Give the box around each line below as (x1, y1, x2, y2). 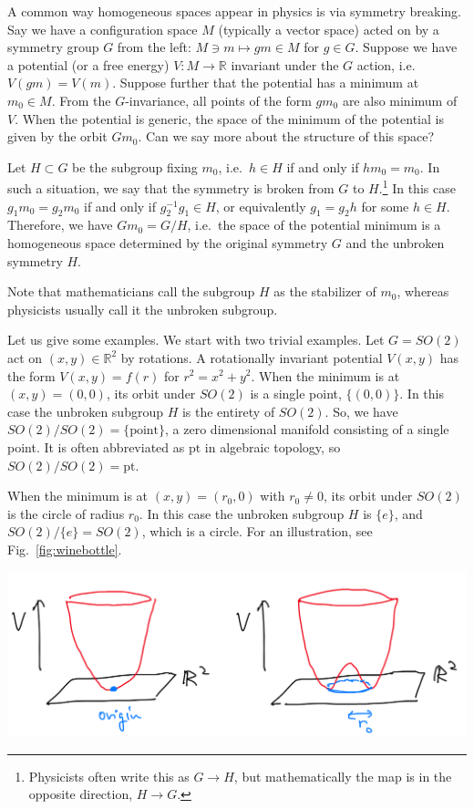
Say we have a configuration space (7, 19, 198, 38)
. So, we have (325, 401, 398, 420)
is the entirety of (181, 401, 275, 420)
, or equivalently (215, 196, 306, 215)
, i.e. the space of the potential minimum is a (187, 215, 441, 234)
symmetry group (7, 37, 99, 57)
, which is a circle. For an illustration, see (141, 522, 373, 541)
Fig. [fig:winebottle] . (7, 539, 122, 558)
